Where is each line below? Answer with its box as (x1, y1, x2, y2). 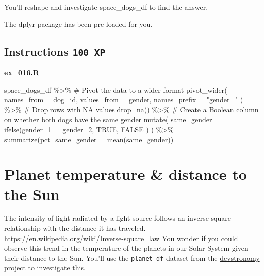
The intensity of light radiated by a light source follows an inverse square (4, 213, 231, 223)
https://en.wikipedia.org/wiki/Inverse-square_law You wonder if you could (4, 232, 238, 243)
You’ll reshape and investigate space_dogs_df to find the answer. (4, 2, 208, 12)
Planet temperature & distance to (4, 164, 247, 184)
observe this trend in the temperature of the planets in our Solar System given (4, 243, 248, 253)
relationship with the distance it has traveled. (4, 223, 146, 233)
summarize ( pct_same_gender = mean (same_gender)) (4, 134, 174, 144)
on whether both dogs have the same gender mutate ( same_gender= (4, 114, 218, 125)
